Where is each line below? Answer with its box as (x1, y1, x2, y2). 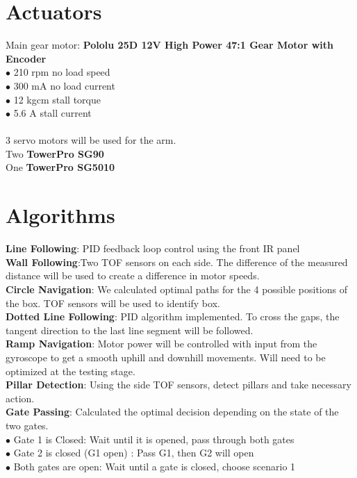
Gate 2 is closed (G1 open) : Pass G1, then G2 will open (13, 445, 254, 460)
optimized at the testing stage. (6, 363, 135, 378)
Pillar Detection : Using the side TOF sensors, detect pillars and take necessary (6, 377, 351, 392)
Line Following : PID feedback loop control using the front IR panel (6, 241, 300, 256)
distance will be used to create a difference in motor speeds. (6, 268, 260, 283)
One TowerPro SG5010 (6, 160, 115, 174)
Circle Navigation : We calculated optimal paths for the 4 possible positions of (6, 281, 347, 296)
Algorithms (6, 201, 115, 229)
